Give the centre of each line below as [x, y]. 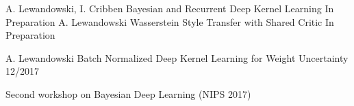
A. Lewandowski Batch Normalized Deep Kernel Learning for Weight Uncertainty [177, 57]
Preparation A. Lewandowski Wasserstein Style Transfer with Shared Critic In [170, 21]
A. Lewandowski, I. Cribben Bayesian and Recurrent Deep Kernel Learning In [170, 8]
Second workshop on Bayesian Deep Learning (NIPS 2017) [128, 93]
